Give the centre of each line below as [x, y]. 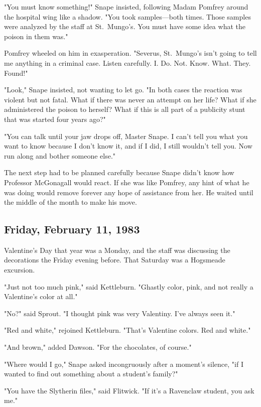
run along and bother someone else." [60, 155]
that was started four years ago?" [55, 119]
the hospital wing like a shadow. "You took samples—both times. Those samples [127, 16]
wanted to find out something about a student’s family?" [91, 374]
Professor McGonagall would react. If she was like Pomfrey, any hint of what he [127, 182]
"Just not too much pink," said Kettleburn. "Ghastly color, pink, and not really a [129, 286]
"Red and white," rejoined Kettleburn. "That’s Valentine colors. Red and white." [127, 330]
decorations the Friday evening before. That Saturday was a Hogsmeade [115, 260]
